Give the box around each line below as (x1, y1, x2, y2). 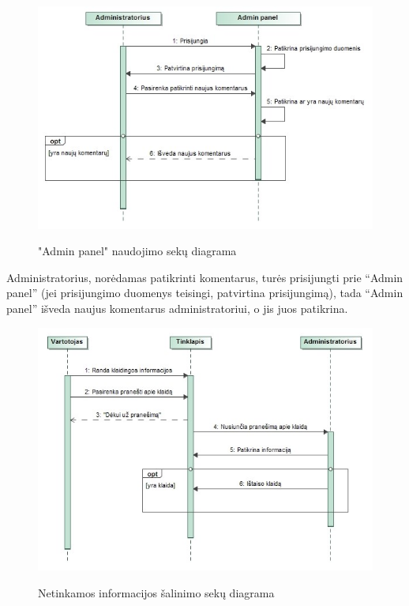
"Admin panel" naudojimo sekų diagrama (38, 243, 237, 259)
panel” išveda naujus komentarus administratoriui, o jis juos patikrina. (6, 300, 348, 317)
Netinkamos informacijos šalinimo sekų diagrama (38, 584, 275, 600)
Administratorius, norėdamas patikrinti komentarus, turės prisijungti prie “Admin (6, 269, 403, 285)
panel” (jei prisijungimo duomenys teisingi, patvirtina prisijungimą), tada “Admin (6, 284, 403, 301)
